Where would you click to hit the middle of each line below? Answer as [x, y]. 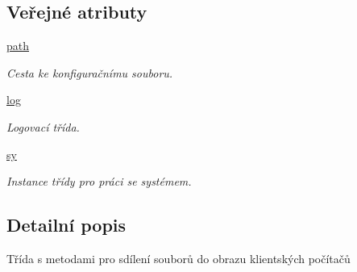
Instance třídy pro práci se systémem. [99, 181]
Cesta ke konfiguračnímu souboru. [90, 72]
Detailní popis [66, 225]
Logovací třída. [43, 126]
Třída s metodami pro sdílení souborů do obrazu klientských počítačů [178, 258]
